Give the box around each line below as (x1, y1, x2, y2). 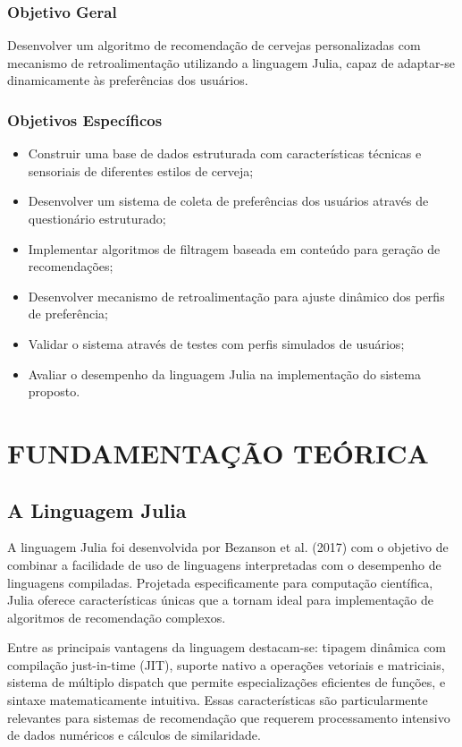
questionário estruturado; (28, 209, 166, 227)
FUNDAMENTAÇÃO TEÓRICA (7, 434, 429, 471)
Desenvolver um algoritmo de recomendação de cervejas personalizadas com (7, 36, 421, 55)
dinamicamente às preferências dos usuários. (7, 71, 248, 89)
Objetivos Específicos (7, 108, 163, 131)
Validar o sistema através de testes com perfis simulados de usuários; (28, 334, 405, 352)
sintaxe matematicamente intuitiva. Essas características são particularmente (7, 691, 428, 709)
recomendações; (28, 257, 113, 276)
